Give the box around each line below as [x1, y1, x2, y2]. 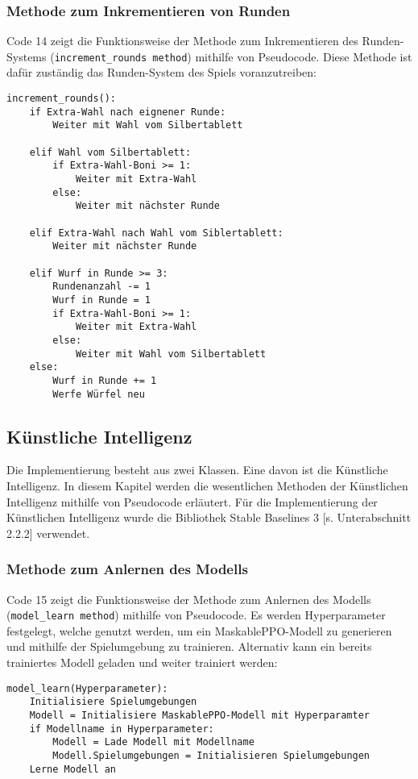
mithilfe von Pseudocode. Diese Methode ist [195, 48, 412, 65]
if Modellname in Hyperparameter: [29, 723, 214, 735]
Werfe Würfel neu [52, 388, 145, 400]
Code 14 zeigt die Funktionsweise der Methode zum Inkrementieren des [6, 32, 358, 49]
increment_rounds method [54, 52, 188, 64]
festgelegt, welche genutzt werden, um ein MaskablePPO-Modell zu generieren [6, 622, 392, 639]
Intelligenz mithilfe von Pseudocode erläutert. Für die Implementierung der [6, 493, 378, 510]
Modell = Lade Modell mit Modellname [52, 736, 255, 748]
